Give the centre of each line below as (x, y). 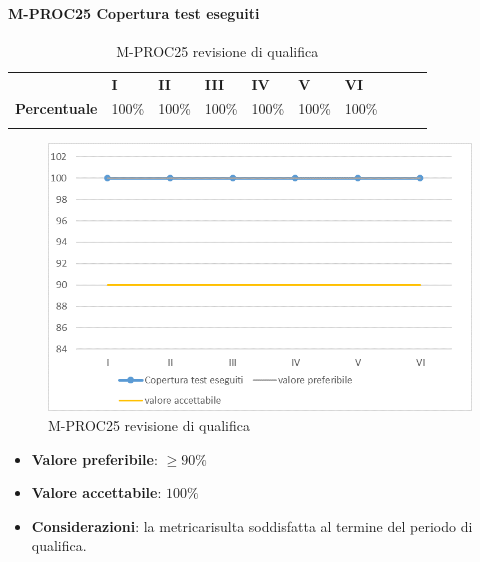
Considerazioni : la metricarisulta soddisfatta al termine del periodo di (252, 525)
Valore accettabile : (96, 492)
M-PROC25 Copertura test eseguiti (134, 12)
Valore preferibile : (94, 458)
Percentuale (56, 108)
